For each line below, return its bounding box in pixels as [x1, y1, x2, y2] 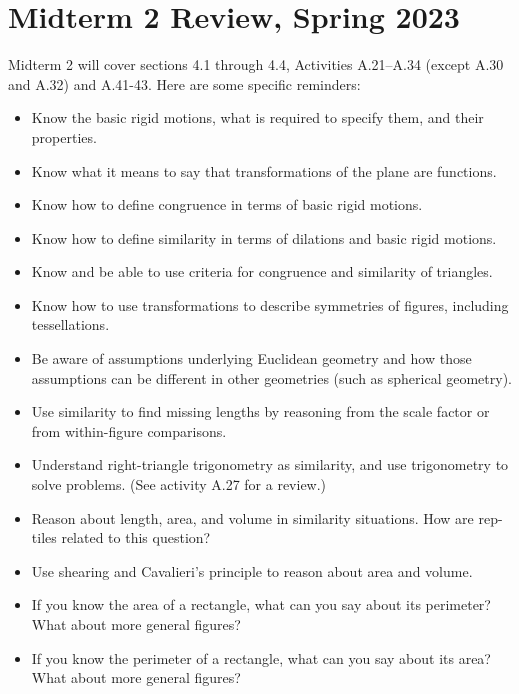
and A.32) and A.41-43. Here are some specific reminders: [8, 73, 361, 94]
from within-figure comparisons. [31, 420, 227, 441]
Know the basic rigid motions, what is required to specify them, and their [31, 107, 484, 128]
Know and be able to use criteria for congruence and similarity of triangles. [31, 261, 493, 282]
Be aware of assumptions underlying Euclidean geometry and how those [31, 348, 472, 369]
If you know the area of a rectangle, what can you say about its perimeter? [31, 594, 491, 615]
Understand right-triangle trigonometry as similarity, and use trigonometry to [31, 454, 509, 475]
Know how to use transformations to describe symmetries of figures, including [31, 294, 509, 315]
